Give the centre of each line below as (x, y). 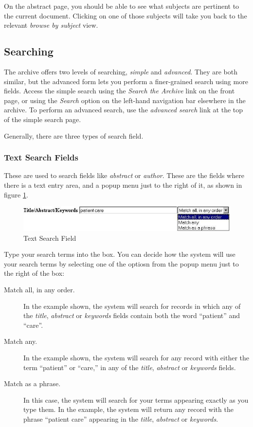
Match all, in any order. (39, 290)
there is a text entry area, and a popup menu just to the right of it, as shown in (123, 185)
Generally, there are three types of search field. (74, 135)
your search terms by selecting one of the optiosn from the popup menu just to (121, 263)
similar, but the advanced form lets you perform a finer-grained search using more (126, 81)
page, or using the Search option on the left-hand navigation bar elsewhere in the (125, 100)
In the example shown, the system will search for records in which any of (132, 306)
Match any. (21, 341)
